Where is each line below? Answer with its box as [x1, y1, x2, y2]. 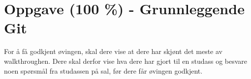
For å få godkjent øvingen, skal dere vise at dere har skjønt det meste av [4, 46, 222, 56]
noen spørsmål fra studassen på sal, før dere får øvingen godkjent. [4, 65, 203, 76]
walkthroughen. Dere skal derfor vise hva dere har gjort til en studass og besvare [4, 55, 248, 66]
